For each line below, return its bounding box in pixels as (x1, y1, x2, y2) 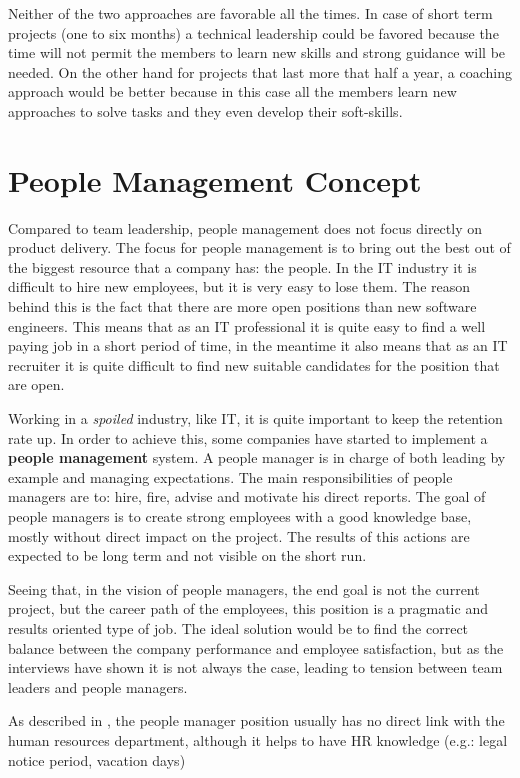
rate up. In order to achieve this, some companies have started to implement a (8, 427, 488, 448)
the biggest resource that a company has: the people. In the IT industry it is (8, 256, 477, 277)
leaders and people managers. (8, 676, 188, 697)
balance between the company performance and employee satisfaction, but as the (8, 637, 504, 658)
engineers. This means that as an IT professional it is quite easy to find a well (8, 315, 486, 336)
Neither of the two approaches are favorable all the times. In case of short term (8, 3, 493, 23)
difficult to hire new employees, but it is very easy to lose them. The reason (8, 276, 471, 297)
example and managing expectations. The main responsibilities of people (8, 466, 453, 487)
